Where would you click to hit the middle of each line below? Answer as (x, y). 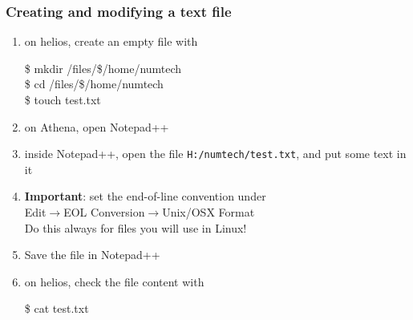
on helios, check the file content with (114, 281)
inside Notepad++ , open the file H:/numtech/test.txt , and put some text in (215, 154)
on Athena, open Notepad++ (97, 126)
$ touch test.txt (63, 99)
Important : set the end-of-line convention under (145, 196)
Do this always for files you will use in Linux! (136, 227)
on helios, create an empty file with (111, 41)
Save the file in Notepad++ (92, 255)
